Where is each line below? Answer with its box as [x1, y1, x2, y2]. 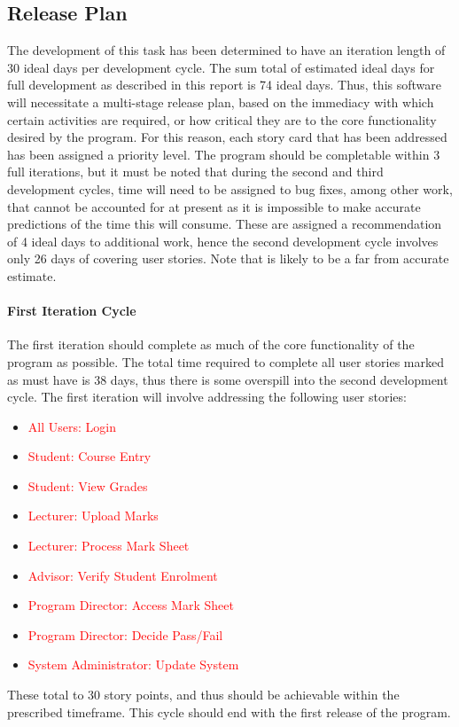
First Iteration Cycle [7, 301, 136, 320]
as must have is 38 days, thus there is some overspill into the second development [7, 370, 448, 388]
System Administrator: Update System [27, 655, 239, 674]
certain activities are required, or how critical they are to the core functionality [7, 110, 437, 129]
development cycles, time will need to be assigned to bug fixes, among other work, [7, 179, 453, 198]
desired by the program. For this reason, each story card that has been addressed [7, 128, 447, 146]
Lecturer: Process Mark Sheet [27, 536, 190, 555]
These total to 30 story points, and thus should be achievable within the [7, 685, 400, 704]
